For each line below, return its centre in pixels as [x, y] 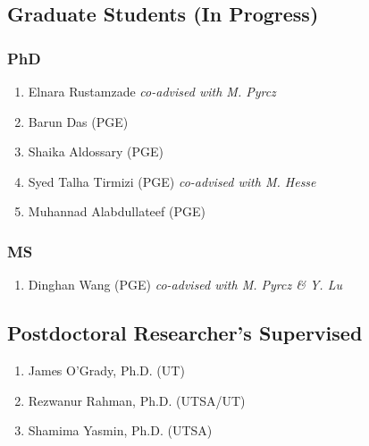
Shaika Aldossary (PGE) [96, 151]
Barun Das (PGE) [78, 121]
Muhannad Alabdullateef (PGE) [117, 211]
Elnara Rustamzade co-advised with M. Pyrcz [152, 91]
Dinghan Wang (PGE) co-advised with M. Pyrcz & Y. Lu [185, 285]
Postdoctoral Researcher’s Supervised [185, 333]
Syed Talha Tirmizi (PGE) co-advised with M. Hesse [172, 181]
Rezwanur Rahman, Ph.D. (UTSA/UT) [137, 400]
